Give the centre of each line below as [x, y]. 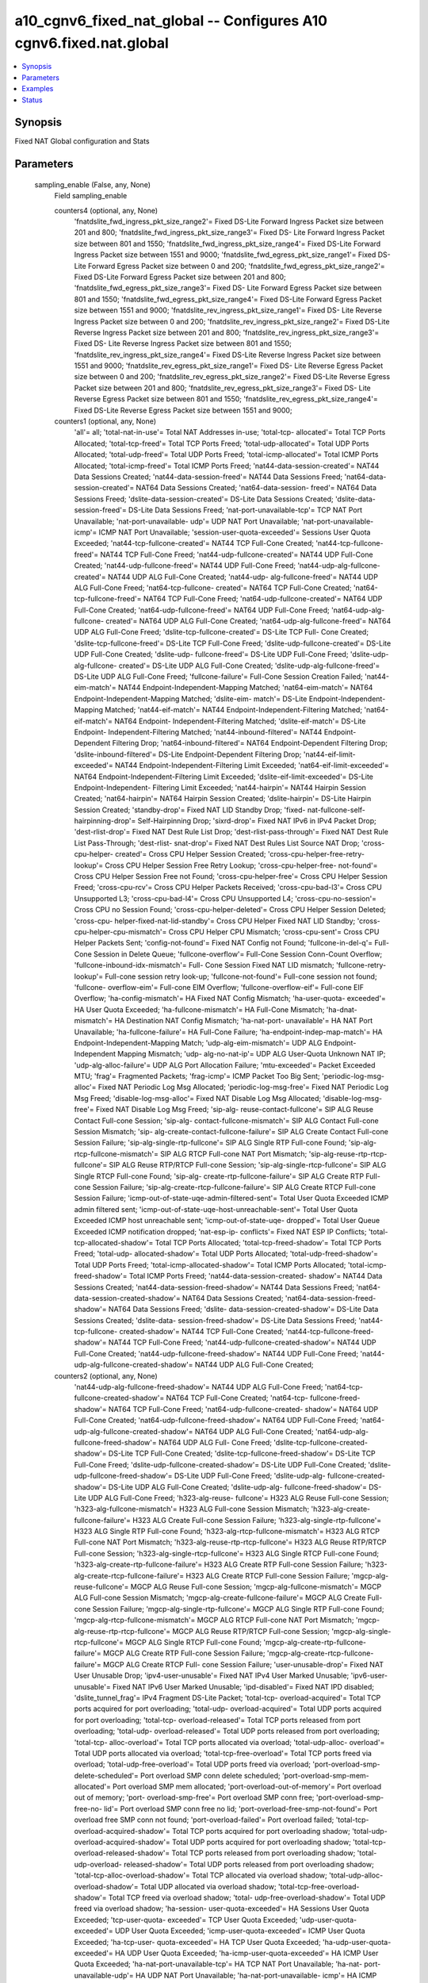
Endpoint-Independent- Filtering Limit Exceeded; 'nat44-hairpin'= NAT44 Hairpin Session [220, 787]
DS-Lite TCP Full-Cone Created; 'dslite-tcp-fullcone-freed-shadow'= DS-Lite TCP [242, 1454]
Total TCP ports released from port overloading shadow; [264, 1853]
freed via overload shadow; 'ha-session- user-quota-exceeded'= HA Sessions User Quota [222, 1908]
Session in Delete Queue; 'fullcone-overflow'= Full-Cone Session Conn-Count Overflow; [238, 954]
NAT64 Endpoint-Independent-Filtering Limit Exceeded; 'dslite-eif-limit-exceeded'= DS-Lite [224, 777]
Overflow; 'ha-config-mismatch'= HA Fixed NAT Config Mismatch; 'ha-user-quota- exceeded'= [230, 999]
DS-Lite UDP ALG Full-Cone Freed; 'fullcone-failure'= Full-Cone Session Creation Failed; [219, 677]
